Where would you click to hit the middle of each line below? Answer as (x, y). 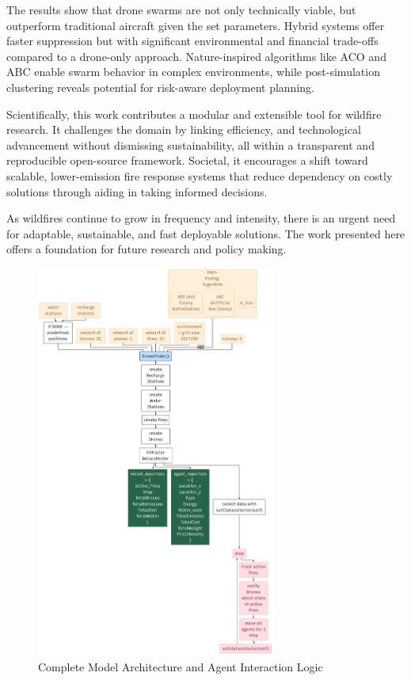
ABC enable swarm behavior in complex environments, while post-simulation (193, 72)
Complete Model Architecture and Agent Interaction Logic (181, 666)
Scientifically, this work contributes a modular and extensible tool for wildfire (194, 114)
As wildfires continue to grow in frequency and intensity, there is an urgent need (201, 218)
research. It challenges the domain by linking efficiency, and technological (184, 129)
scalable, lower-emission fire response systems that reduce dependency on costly (200, 175)
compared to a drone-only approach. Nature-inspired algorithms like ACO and (196, 56)
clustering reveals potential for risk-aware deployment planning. (160, 87)
